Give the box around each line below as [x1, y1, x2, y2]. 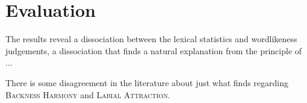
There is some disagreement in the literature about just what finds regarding [5, 76, 289, 89]
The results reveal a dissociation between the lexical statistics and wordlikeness [5, 33, 297, 45]
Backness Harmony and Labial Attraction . [5, 88, 170, 101]
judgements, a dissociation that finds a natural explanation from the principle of [5, 44, 302, 57]
